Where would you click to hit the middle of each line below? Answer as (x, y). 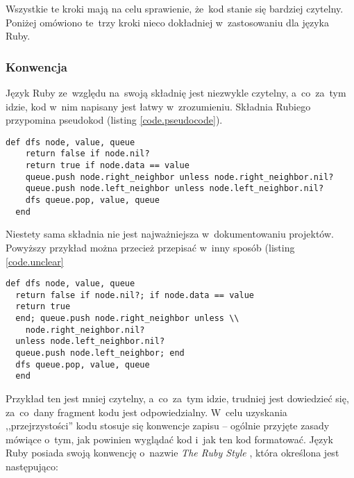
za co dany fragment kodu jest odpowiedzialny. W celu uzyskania (146, 412)
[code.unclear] (35, 261)
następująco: (32, 467)
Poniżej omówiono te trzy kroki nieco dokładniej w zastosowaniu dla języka (167, 22)
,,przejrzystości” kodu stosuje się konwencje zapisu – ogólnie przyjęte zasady (168, 426)
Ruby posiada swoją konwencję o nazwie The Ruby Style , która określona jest (172, 453)
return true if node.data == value (107, 166)
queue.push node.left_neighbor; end (100, 353)
